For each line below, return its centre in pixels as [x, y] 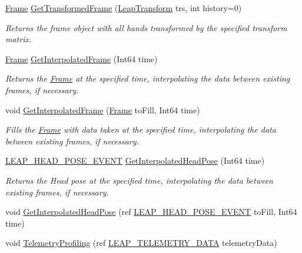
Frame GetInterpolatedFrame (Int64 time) [82, 58]
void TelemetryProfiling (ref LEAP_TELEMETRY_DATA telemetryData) [141, 243]
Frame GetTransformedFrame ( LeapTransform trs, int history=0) [124, 8]
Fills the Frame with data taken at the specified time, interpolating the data [141, 129]
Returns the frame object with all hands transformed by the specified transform [146, 27]
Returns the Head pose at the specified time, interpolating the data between [139, 180]
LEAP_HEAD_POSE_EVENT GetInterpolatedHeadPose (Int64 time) [135, 161]
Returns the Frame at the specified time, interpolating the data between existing [148, 78]
